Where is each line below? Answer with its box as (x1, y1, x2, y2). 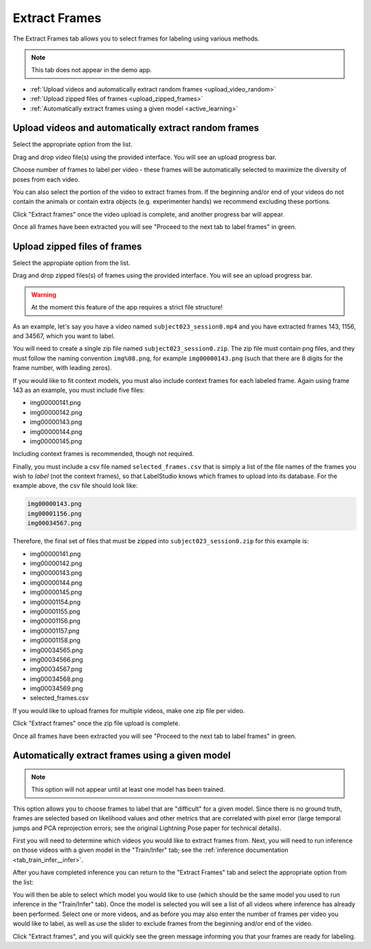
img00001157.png (30, 626, 80, 635)
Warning (31, 290, 56, 298)
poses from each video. (12, 175, 80, 184)
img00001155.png (30, 607, 80, 615)
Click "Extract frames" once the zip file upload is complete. (12, 719, 180, 728)
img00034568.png (30, 675, 84, 683)
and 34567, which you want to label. (12, 332, 115, 340)
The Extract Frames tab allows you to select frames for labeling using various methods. (12, 34, 260, 43)
